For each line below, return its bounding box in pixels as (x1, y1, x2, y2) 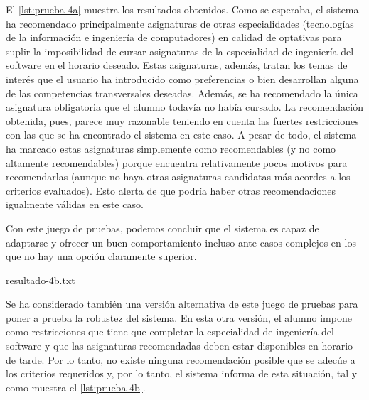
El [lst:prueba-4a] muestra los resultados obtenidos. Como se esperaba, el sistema (6, 2, 359, 16)
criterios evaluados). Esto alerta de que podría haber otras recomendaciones (6, 183, 336, 198)
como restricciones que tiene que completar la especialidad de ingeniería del (6, 324, 334, 339)
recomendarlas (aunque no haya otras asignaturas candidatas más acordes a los (6, 169, 351, 184)
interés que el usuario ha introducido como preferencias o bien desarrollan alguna (6, 71, 359, 86)
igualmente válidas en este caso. (6, 197, 144, 212)
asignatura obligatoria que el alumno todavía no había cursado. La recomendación (6, 99, 363, 114)
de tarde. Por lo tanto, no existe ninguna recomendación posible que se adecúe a (6, 352, 355, 367)
